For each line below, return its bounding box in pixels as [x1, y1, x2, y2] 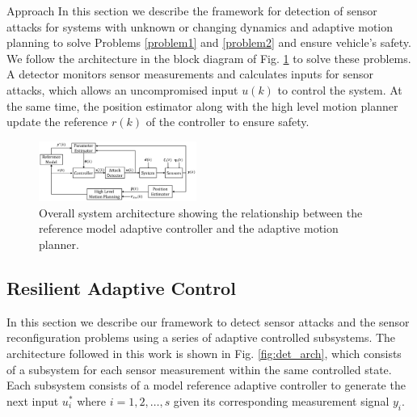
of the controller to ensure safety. [145, 113, 310, 130]
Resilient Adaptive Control [6, 275, 236, 300]
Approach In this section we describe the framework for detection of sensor [6, 2, 377, 19]
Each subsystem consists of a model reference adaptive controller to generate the [6, 377, 406, 394]
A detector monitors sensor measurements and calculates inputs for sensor [6, 65, 373, 82]
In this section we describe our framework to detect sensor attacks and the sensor [6, 313, 410, 330]
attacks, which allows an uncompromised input [6, 81, 238, 98]
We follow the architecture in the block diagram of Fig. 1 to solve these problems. [6, 49, 411, 66]
